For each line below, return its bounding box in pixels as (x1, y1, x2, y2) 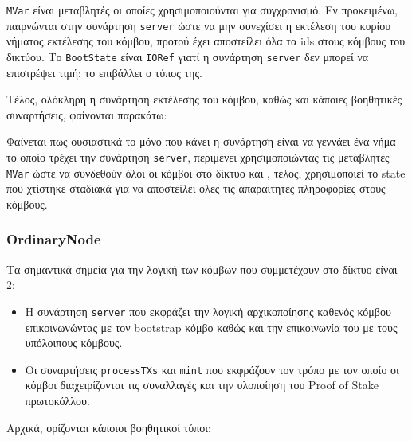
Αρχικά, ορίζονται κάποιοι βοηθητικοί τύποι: (6, 419, 211, 435)
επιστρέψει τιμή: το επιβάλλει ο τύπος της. (6, 64, 202, 80)
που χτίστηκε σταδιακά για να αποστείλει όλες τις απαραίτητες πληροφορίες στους (6, 180, 386, 197)
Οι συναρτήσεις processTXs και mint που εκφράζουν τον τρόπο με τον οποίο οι (25, 361, 399, 377)
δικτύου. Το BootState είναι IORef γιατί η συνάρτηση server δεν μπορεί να (6, 48, 369, 64)
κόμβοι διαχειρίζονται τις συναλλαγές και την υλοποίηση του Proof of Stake (25, 377, 379, 393)
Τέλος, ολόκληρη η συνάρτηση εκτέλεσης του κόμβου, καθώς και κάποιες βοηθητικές (6, 91, 402, 107)
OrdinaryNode (6, 229, 101, 249)
